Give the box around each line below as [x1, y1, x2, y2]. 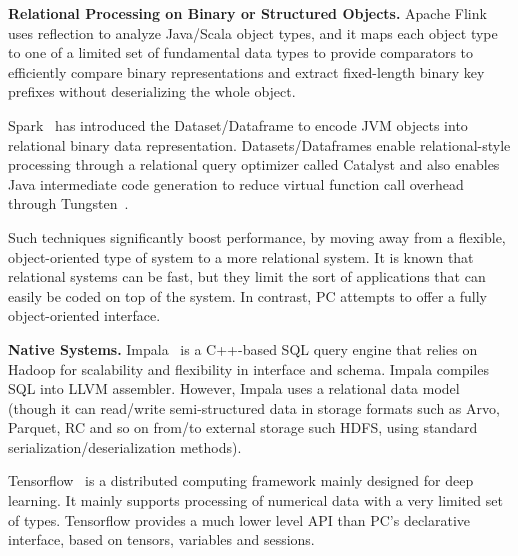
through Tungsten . [8, 193, 129, 214]
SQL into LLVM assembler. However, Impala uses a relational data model [8, 378, 460, 399]
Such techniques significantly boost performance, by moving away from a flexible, [8, 226, 506, 247]
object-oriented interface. [8, 305, 161, 326]
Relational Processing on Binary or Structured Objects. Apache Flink [8, 3, 487, 23]
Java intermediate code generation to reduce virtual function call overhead [8, 173, 464, 194]
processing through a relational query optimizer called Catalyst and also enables [8, 154, 500, 175]
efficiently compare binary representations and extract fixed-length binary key [8, 61, 485, 82]
